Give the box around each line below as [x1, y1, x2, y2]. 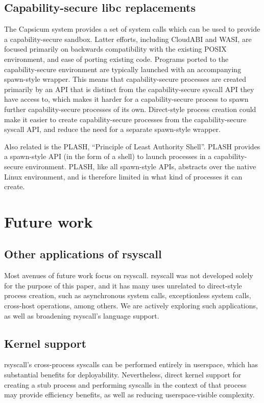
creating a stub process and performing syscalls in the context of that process [4, 379, 247, 390]
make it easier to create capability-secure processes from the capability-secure [4, 114, 247, 124]
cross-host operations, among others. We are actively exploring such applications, [4, 300, 258, 311]
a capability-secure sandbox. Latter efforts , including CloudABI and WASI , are [4, 33, 252, 44]
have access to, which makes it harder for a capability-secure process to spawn [4, 94, 249, 104]
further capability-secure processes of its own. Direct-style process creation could [4, 103, 256, 114]
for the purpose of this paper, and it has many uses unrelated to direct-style [4, 280, 242, 290]
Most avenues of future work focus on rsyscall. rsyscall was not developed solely [4, 270, 253, 281]
